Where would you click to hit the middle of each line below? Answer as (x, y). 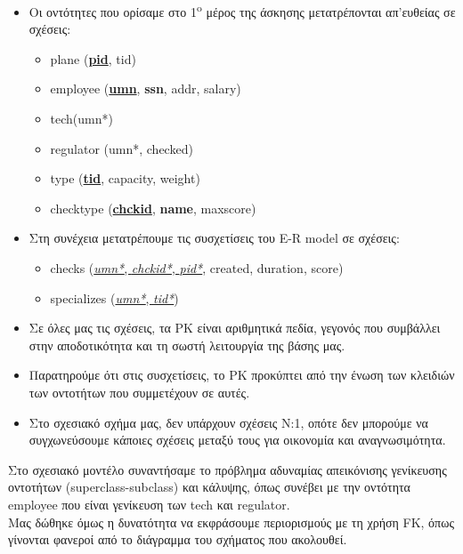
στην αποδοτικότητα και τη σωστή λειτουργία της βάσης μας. (187, 345)
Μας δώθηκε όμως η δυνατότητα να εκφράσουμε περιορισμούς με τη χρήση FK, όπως (231, 522)
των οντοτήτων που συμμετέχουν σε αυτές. (139, 392)
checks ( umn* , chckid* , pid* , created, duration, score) (197, 268)
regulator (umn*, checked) (122, 148)
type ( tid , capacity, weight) (125, 178)
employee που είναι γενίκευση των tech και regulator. (149, 504)
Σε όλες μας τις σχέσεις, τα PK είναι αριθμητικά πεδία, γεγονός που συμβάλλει (235, 328)
